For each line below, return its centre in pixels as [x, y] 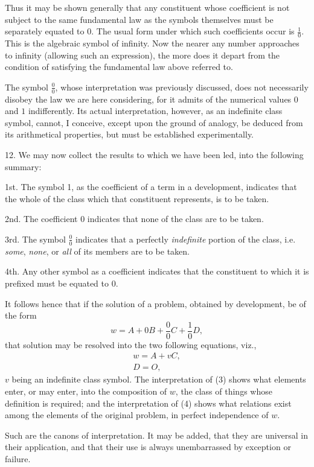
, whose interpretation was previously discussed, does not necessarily [182, 87]
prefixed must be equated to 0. [62, 283]
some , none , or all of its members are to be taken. [98, 251]
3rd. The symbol [35, 239]
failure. [18, 459]
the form [21, 315]
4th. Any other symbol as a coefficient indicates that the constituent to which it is [157, 271]
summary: [23, 166]
